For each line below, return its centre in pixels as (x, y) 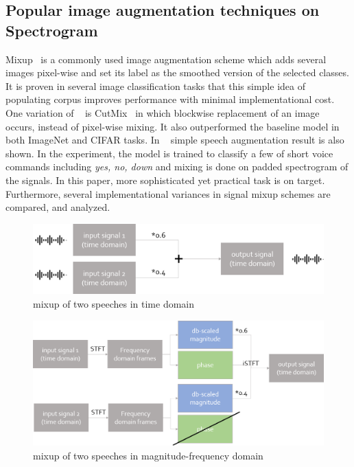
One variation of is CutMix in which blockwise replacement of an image (163, 112)
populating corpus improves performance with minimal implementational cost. (170, 99)
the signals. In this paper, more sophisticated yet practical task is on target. (165, 180)
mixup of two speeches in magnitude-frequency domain (148, 455)
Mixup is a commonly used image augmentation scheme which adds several (166, 59)
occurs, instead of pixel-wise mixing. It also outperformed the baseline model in (173, 126)
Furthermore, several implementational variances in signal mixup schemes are (168, 193)
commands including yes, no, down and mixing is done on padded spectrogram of (177, 167)
